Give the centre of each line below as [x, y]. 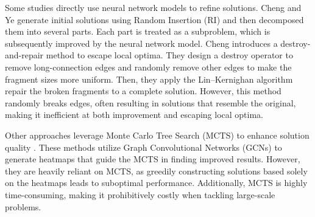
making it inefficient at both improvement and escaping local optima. [134, 115]
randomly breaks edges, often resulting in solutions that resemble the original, [150, 102]
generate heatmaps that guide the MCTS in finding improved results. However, [153, 159]
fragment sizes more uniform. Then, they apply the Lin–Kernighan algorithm [149, 79]
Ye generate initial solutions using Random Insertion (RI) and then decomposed [154, 19]
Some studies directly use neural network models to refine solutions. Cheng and [153, 7]
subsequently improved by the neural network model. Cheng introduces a [141, 43]
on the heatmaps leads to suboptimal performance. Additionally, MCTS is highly [156, 183]
